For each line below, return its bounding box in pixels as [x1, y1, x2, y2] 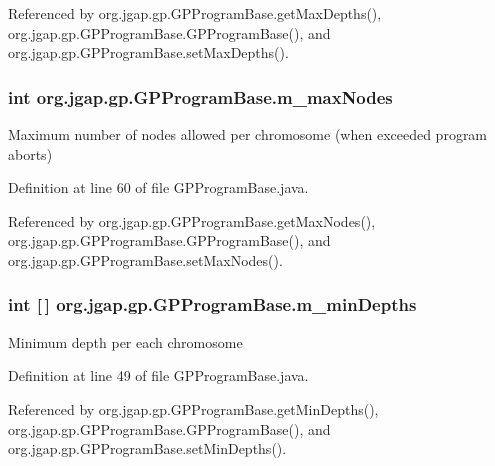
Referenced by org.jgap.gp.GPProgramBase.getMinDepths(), [8, 398, 379, 419]
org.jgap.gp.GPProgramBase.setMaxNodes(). [8, 249, 283, 270]
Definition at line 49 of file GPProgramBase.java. [8, 365, 309, 386]
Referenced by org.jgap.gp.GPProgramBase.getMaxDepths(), [8, 3, 382, 23]
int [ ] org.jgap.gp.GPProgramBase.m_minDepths [8, 292, 417, 317]
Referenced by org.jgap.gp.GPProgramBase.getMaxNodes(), [8, 210, 376, 231]
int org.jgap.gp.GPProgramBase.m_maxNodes [8, 84, 393, 109]
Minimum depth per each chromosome [8, 331, 243, 352]
